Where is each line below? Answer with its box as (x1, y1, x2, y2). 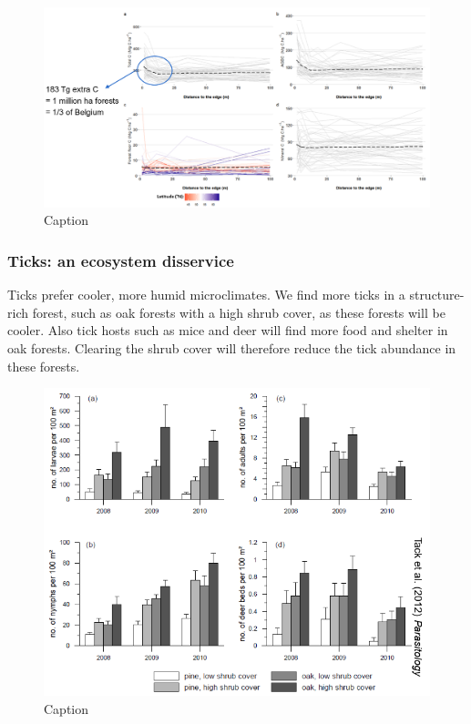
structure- (409, 285, 465, 304)
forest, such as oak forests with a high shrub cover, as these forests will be (32, 302, 445, 321)
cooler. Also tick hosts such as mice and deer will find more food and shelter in (7, 321, 448, 340)
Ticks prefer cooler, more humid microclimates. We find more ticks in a (7, 285, 405, 304)
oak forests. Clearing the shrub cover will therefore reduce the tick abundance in (7, 339, 456, 358)
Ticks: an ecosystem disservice (7, 249, 234, 271)
